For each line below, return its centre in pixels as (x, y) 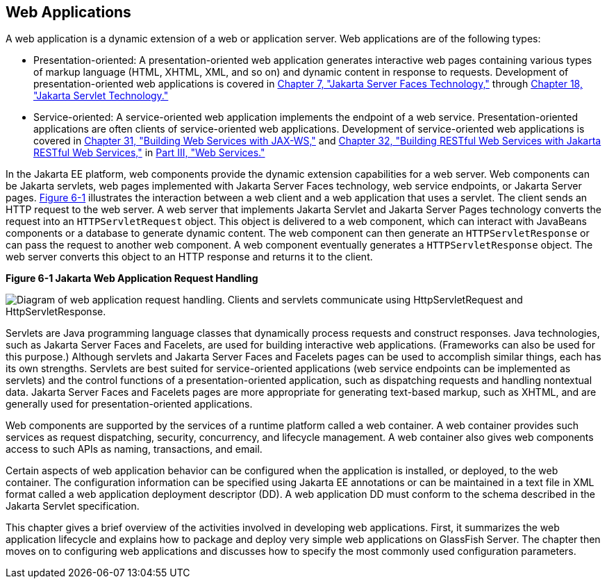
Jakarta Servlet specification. (73, 506)
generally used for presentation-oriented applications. (129, 404)
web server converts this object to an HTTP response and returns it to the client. (189, 257)
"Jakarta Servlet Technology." (101, 96)
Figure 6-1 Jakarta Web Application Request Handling (132, 278)
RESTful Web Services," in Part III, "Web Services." (149, 153)
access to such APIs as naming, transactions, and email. (134, 449)
